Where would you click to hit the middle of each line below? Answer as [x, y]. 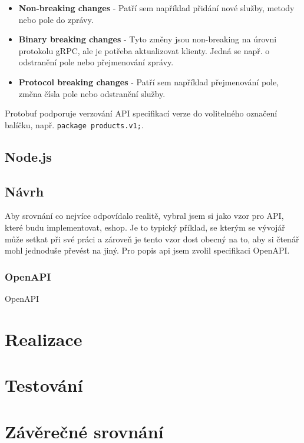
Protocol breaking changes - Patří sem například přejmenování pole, [149, 81]
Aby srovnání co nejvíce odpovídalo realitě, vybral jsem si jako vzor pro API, [144, 216]
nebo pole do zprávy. [56, 19]
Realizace [44, 339]
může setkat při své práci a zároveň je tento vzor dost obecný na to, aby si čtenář [152, 239]
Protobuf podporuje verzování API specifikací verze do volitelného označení [141, 113]
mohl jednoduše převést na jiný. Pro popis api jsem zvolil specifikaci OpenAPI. [147, 250]
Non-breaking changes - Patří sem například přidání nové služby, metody [156, 8]
